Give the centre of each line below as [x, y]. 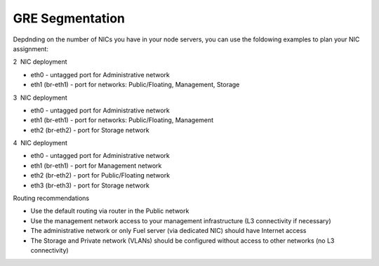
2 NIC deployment [40, 62]
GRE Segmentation [69, 18]
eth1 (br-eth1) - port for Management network [96, 166]
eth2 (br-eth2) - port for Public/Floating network [100, 175]
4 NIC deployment [40, 143]
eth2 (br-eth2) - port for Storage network [90, 130]
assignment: [31, 48]
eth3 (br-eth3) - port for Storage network [90, 185]
